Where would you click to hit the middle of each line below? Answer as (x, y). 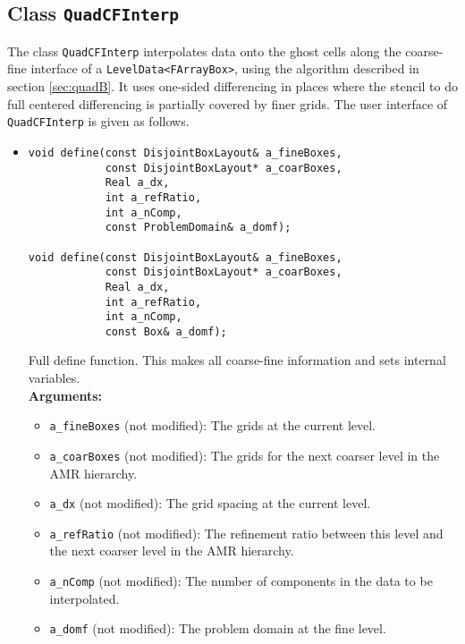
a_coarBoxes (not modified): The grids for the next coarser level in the (245, 455)
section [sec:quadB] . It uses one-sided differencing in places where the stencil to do (232, 86)
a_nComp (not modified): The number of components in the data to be (241, 581)
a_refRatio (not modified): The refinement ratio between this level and (246, 533)
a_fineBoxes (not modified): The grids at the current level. (212, 425)
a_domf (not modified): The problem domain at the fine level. (218, 628)
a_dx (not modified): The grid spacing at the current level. (210, 503)
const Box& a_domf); (166, 331)
